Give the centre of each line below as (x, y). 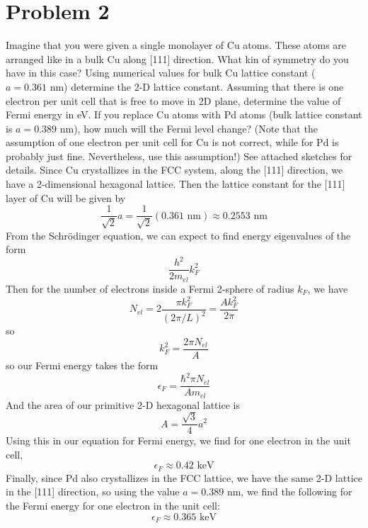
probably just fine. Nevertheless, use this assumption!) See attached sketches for (179, 156)
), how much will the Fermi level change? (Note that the (196, 128)
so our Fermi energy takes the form (82, 365)
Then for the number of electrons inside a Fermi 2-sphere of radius (150, 288)
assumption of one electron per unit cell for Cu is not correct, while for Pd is (172, 142)
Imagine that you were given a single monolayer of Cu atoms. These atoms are (176, 45)
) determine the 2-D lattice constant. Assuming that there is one (204, 86)
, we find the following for (297, 492)
